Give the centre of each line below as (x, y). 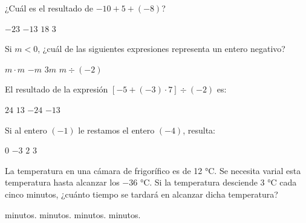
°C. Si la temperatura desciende (199, 182)
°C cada (282, 182)
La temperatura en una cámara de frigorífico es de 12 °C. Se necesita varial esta (153, 170)
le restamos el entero (116, 130)
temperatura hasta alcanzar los (62, 182)
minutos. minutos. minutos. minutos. (73, 214)
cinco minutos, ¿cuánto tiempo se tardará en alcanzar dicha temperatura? (142, 194)
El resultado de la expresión (57, 89)
